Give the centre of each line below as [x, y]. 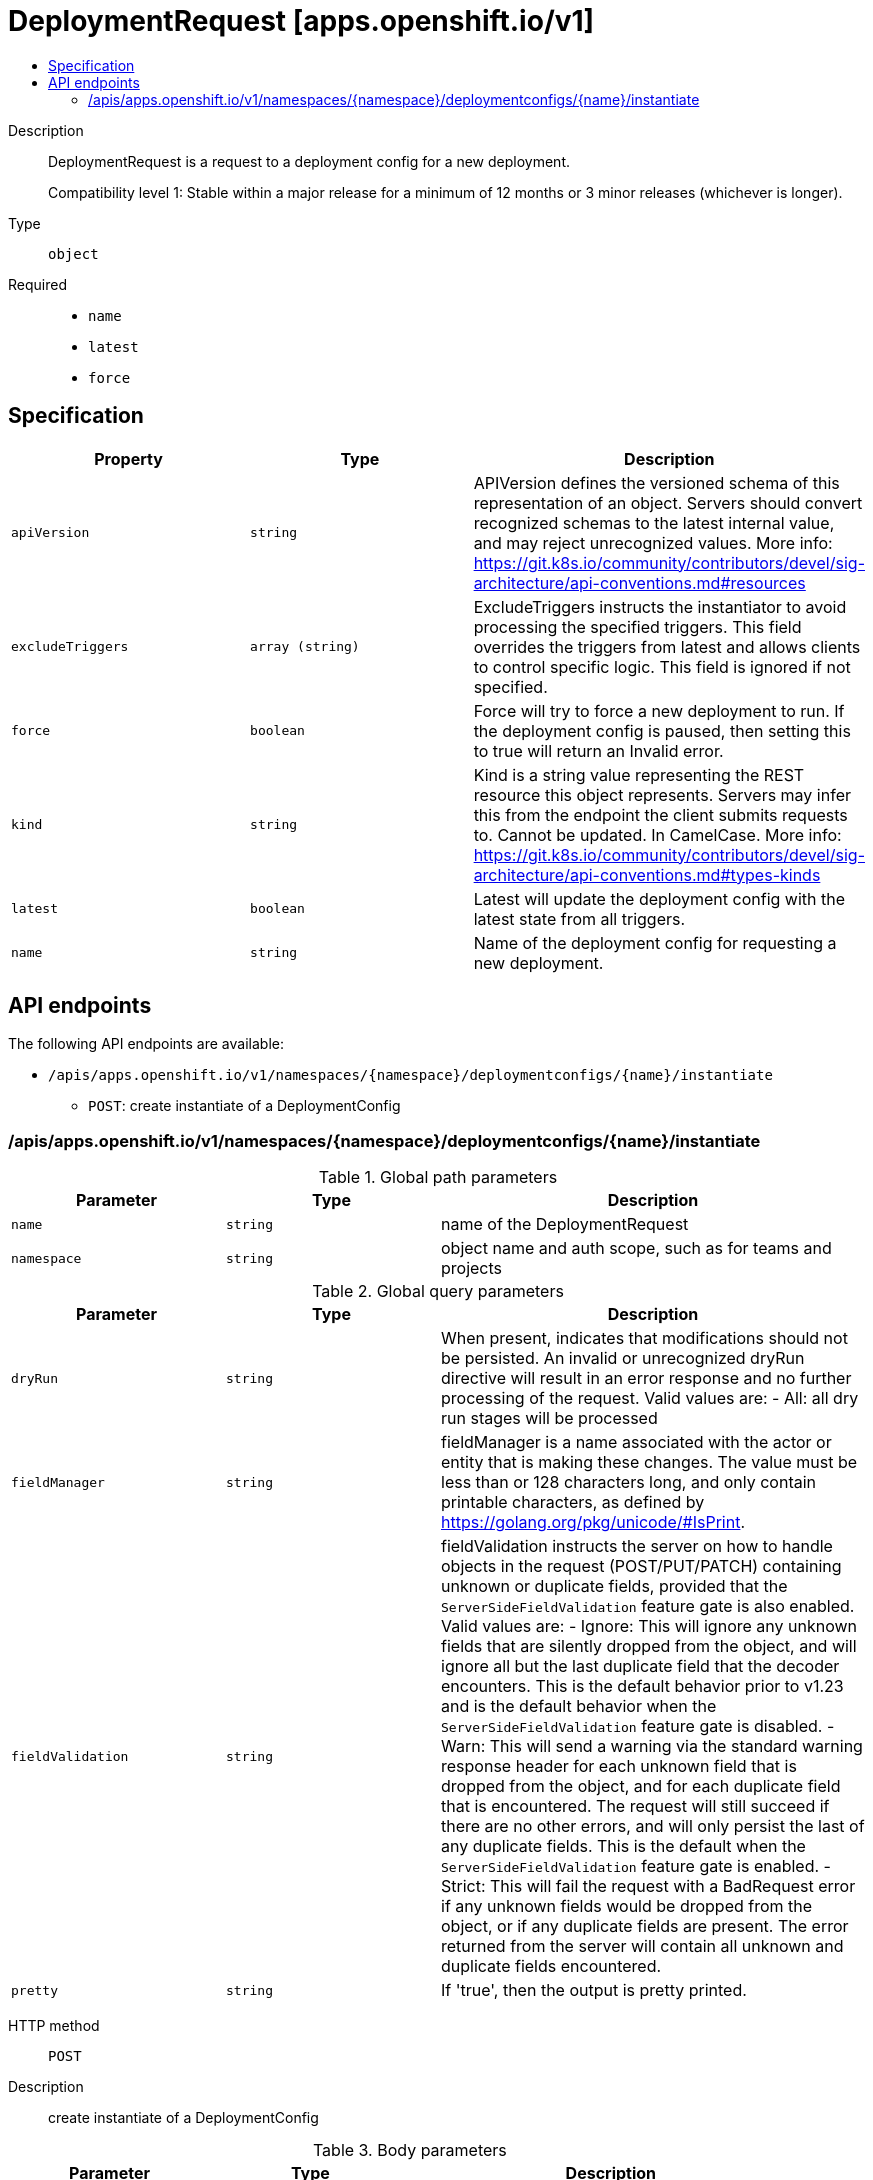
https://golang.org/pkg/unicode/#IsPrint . [593, 1522]
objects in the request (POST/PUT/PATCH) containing [641, 1566]
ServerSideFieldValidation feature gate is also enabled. [648, 1606]
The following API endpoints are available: [146, 1044]
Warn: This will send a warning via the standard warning [652, 1746]
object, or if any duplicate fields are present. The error [645, 1926]
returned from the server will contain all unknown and [642, 1946]
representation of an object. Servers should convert [668, 502]
